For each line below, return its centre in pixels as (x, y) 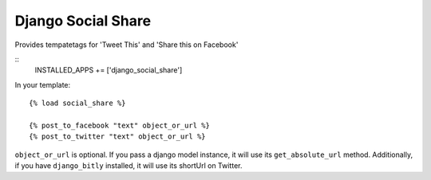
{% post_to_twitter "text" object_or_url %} (118, 137)
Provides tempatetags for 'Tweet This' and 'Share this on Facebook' (127, 45)
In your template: (43, 84)
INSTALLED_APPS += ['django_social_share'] (109, 70)
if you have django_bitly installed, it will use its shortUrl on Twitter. (129, 166)
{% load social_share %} (77, 103)
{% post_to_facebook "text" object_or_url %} (120, 125)
